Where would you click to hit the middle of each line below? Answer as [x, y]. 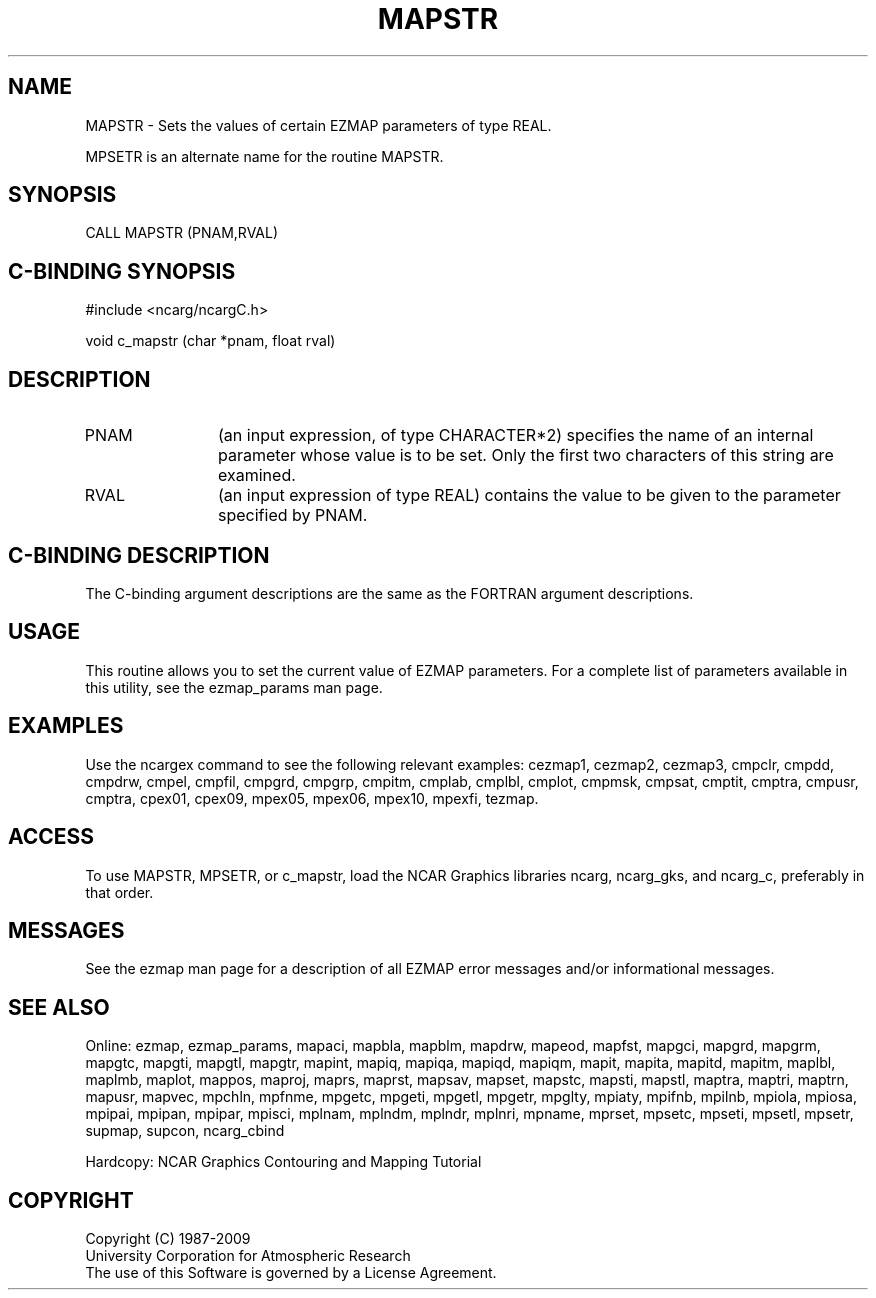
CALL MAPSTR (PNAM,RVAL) [182, 233]
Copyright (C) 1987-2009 [168, 1239]
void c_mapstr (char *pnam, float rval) [210, 341]
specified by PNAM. [293, 515]
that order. [119, 892]
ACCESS [51, 837]
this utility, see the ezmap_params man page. [234, 687]
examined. [257, 475]
